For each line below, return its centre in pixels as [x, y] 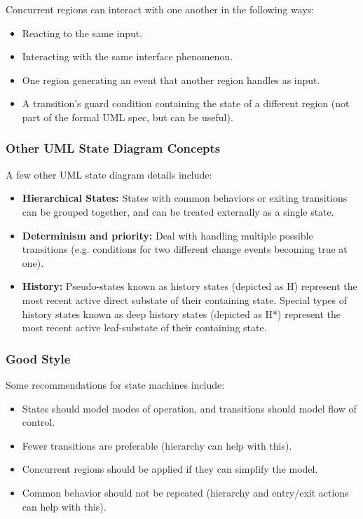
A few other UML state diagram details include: [109, 174]
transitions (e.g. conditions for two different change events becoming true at [185, 249]
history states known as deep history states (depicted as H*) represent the [181, 313]
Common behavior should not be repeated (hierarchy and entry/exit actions [185, 492]
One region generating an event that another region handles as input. [171, 79]
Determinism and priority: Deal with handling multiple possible [167, 235]
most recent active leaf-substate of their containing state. [144, 327]
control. [39, 422]
